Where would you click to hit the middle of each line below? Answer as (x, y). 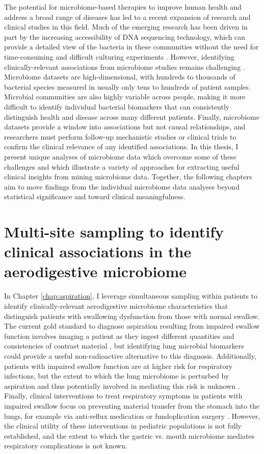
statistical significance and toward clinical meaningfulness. (95, 196)
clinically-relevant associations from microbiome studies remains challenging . (125, 66)
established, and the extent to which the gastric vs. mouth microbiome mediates (129, 435)
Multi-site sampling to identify (114, 232)
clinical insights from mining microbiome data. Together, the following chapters (128, 177)
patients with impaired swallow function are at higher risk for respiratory (118, 366)
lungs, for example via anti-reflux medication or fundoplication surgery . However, (132, 416)
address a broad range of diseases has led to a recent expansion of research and (127, 17)
